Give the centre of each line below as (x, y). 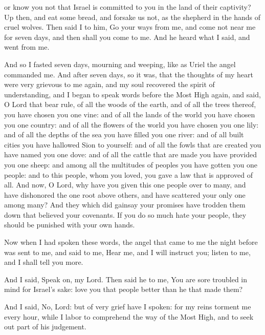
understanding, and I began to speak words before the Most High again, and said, (132, 94)
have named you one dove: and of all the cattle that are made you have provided (130, 154)
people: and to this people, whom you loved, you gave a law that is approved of (128, 174)
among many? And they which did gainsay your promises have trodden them (125, 205)
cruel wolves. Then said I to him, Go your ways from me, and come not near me (130, 27)
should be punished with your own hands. (70, 225)
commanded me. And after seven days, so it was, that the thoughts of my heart (129, 74)
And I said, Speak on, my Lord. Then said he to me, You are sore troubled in (126, 279)
